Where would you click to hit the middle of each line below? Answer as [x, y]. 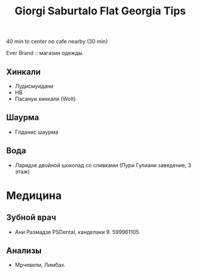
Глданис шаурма [36, 132]
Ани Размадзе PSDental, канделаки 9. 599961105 [77, 232]
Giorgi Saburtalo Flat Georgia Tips [100, 11]
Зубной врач [31, 218]
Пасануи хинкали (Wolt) [45, 99]
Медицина [34, 196]
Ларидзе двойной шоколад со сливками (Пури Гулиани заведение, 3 [103, 165]
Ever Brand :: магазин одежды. [45, 53]
